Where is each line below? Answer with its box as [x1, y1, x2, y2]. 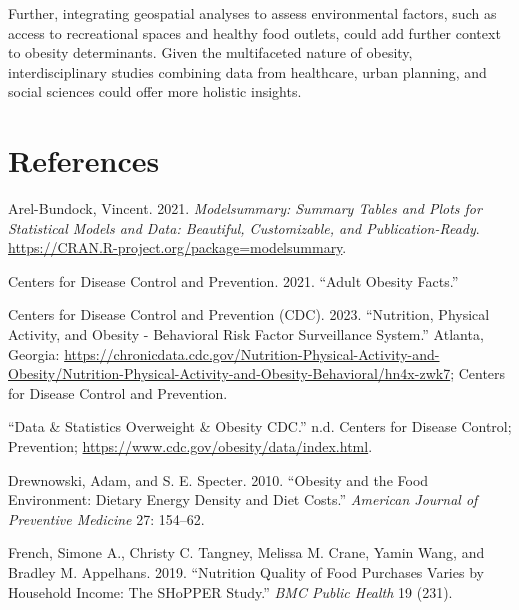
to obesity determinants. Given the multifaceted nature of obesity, [8, 42, 413, 63]
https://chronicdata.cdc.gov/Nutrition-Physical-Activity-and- [64, 343, 440, 364]
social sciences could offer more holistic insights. [8, 81, 302, 102]
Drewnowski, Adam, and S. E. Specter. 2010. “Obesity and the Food [8, 469, 429, 490]
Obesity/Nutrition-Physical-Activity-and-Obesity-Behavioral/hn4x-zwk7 [8, 363, 451, 384]
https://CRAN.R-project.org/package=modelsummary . [8, 237, 347, 258]
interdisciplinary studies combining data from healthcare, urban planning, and [8, 61, 487, 82]
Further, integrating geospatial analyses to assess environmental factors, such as [8, 3, 497, 23]
